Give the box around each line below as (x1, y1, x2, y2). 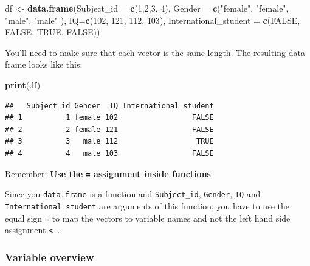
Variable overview (5, 249, 94, 264)
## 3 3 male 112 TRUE (5, 137, 214, 146)
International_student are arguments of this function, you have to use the (5, 199, 289, 212)
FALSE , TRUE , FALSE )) (5, 26, 100, 38)
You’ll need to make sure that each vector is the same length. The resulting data (5, 46, 305, 58)
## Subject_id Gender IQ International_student (5, 101, 214, 110)
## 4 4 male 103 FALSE (5, 149, 214, 158)
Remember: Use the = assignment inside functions (5, 167, 211, 180)
